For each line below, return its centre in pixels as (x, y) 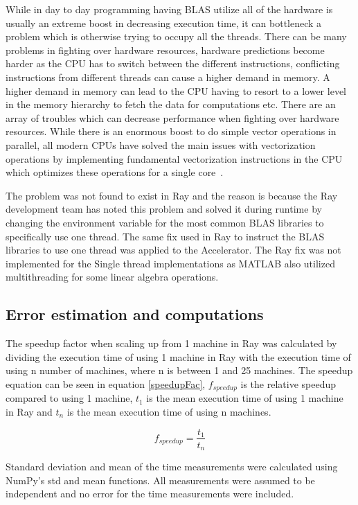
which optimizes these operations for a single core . (115, 172)
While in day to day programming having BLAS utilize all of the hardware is (169, 9)
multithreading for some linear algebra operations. (112, 277)
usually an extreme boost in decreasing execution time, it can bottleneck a (164, 23)
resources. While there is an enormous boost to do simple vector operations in (171, 131)
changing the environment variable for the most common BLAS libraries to (165, 222)
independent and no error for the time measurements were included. (150, 494)
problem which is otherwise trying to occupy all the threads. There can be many (176, 36)
